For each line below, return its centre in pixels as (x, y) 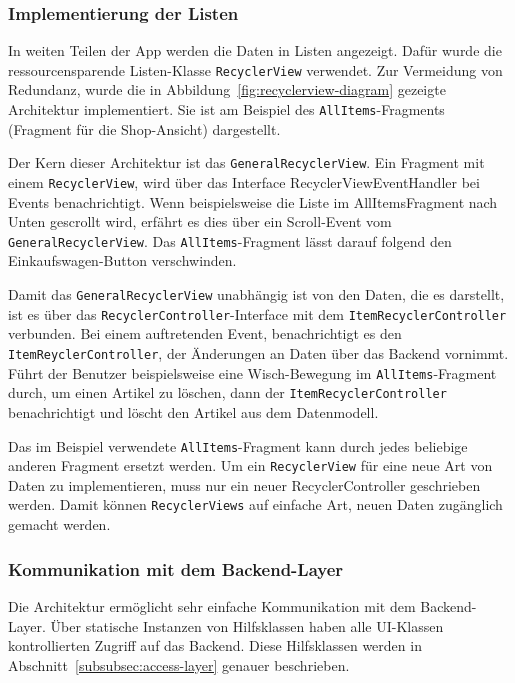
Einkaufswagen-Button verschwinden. (122, 260)
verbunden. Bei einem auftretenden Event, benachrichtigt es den (205, 333)
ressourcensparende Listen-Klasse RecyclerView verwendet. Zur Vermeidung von (255, 69)
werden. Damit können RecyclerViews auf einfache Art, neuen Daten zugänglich (255, 504)
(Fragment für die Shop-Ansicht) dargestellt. (144, 128)
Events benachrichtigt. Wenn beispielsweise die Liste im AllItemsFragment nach (253, 201)
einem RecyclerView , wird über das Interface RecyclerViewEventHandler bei (244, 181)
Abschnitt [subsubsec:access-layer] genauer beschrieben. (179, 664)
